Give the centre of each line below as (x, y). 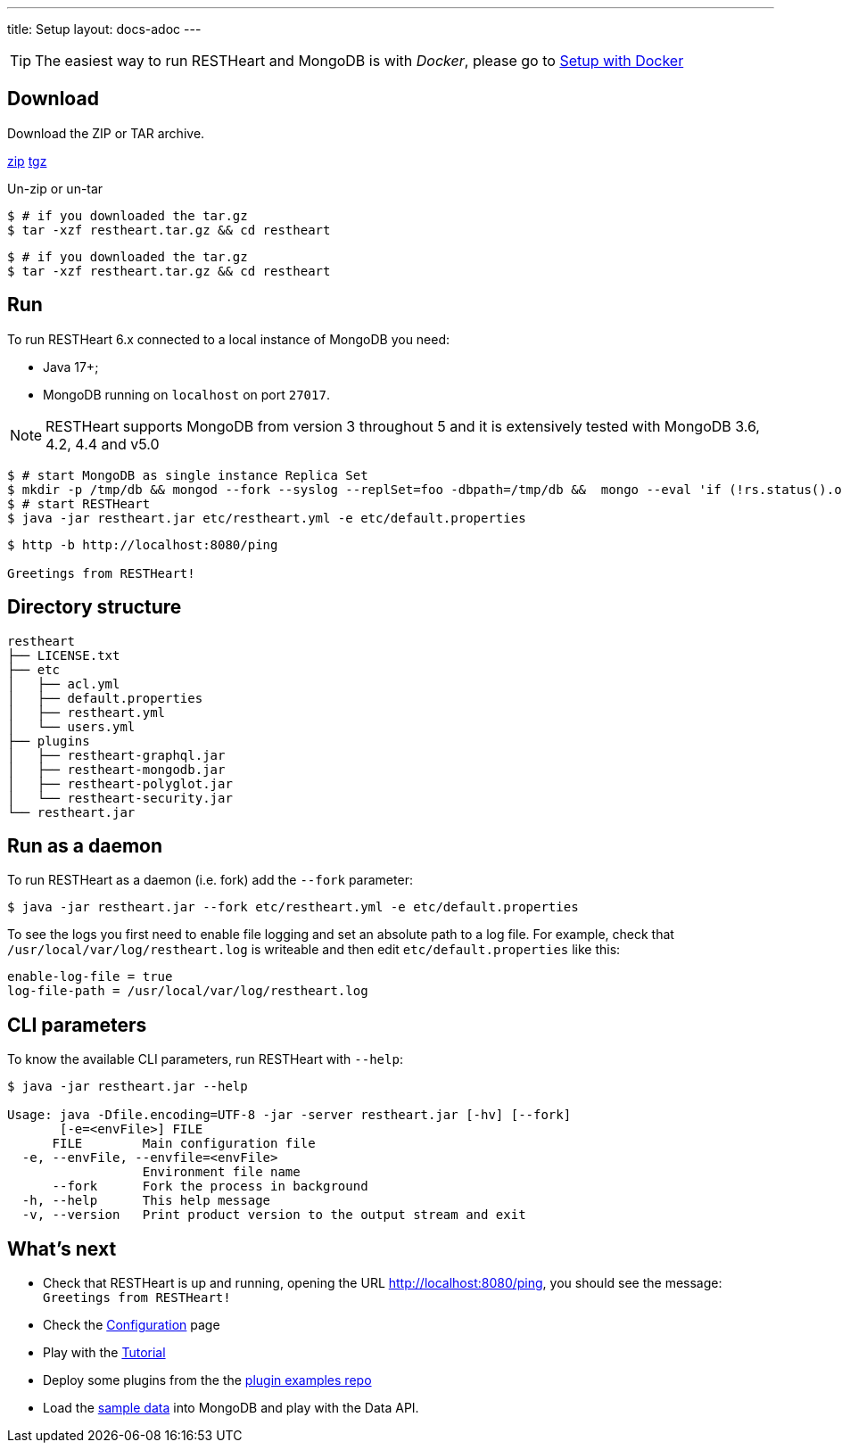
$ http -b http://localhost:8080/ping (143, 544)
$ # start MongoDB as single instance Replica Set (188, 475)
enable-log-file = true (90, 977)
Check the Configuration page (132, 1325)
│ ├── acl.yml (64, 684)
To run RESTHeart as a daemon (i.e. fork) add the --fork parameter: (210, 880)
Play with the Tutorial (104, 1353)
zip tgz (27, 161)
